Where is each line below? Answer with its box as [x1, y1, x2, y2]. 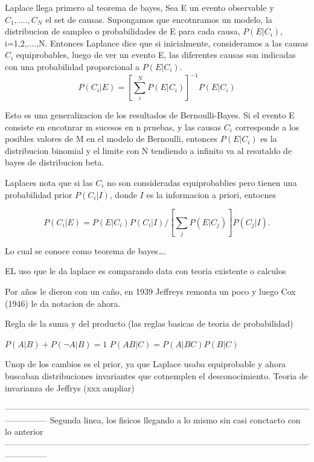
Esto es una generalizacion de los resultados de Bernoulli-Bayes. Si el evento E [5, 109, 295, 121]
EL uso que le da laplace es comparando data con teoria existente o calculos [5, 265, 286, 277]
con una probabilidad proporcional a [5, 60, 140, 72]
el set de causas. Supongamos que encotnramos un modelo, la [45, 13, 272, 25]
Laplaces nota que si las [5, 176, 93, 189]
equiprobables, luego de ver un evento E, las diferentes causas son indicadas [16, 48, 296, 61]
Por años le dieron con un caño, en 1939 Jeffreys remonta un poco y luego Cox [5, 285, 296, 298]
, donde [109, 188, 137, 201]
